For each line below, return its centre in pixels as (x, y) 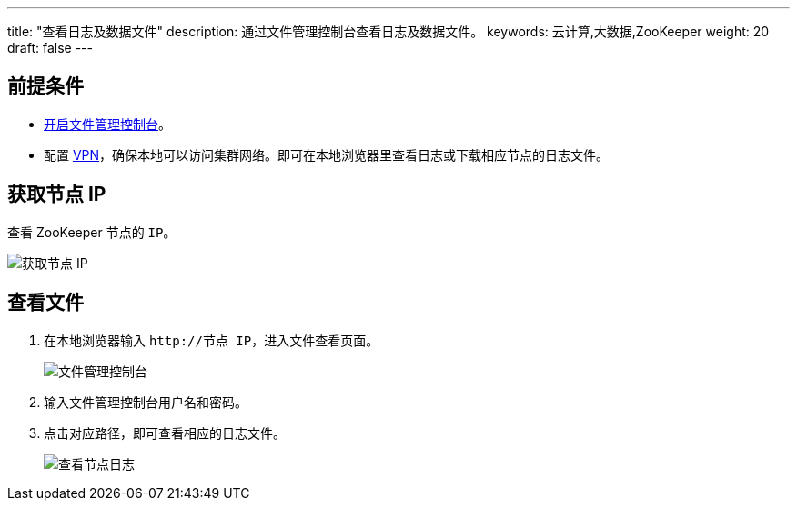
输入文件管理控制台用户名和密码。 (146, 402)
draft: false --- (50, 48)
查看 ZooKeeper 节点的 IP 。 (92, 232)
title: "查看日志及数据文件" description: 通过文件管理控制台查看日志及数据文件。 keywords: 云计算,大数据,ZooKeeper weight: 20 (388, 31)
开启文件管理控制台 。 (107, 124)
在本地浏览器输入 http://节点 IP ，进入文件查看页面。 (212, 340)
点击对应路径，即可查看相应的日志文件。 (165, 433)
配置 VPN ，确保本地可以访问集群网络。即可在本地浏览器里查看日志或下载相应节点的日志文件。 (327, 154)
